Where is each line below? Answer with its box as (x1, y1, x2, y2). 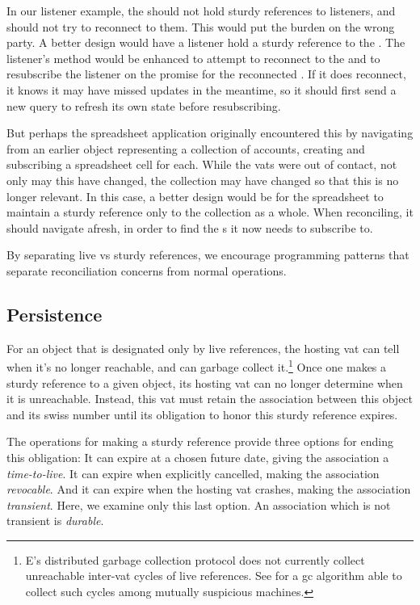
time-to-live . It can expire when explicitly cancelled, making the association (6, 464, 380, 481)
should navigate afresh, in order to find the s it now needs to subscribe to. (6, 219, 373, 236)
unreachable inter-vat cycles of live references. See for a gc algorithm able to (25, 567, 402, 584)
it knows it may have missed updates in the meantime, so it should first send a (6, 81, 397, 98)
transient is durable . (6, 512, 104, 529)
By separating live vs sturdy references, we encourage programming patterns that (6, 246, 409, 263)
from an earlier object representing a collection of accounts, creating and (6, 140, 365, 157)
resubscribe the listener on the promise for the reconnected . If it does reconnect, (6, 65, 406, 82)
